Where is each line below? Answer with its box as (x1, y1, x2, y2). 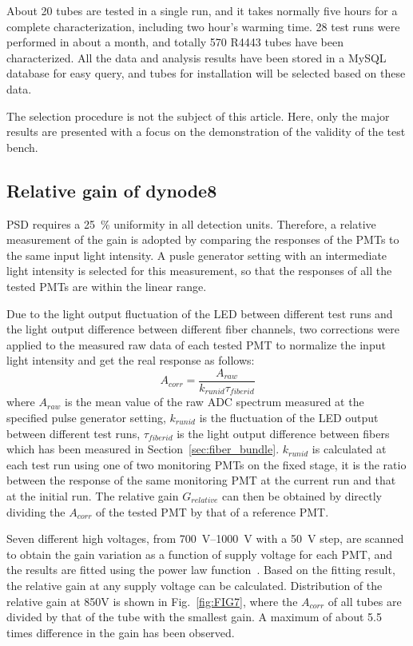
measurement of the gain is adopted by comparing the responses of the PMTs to (6, 231, 399, 248)
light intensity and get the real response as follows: (6, 352, 255, 369)
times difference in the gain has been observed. (6, 624, 235, 640)
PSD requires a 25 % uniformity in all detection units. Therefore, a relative (6, 215, 376, 232)
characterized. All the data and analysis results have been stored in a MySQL (6, 49, 387, 66)
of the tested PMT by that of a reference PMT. (96, 503, 329, 520)
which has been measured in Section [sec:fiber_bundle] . (6, 441, 280, 457)
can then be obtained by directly (222, 487, 383, 504)
